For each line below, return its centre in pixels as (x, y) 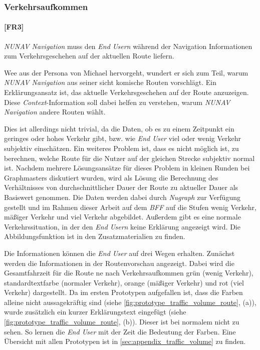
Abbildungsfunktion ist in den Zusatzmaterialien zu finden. (95, 236)
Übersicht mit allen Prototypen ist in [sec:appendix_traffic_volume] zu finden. (125, 341)
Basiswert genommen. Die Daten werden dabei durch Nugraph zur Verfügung (122, 197)
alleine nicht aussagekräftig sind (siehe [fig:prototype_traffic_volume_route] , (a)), (130, 302)
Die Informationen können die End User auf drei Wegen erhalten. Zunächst (119, 253)
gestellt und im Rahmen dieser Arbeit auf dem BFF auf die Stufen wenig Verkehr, (130, 207)
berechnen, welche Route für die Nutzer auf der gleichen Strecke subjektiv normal (129, 158)
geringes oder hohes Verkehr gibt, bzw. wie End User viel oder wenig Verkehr (123, 138)
